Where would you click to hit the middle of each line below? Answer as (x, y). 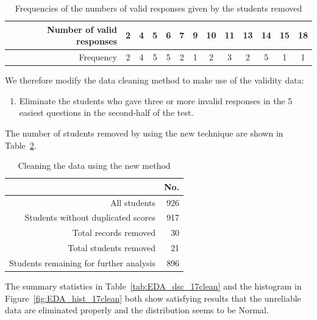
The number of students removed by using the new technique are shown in (144, 133)
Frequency (98, 57)
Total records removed (114, 233)
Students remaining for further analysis (82, 262)
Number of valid (82, 29)
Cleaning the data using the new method (94, 165)
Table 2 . (21, 145)
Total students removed (112, 248)
